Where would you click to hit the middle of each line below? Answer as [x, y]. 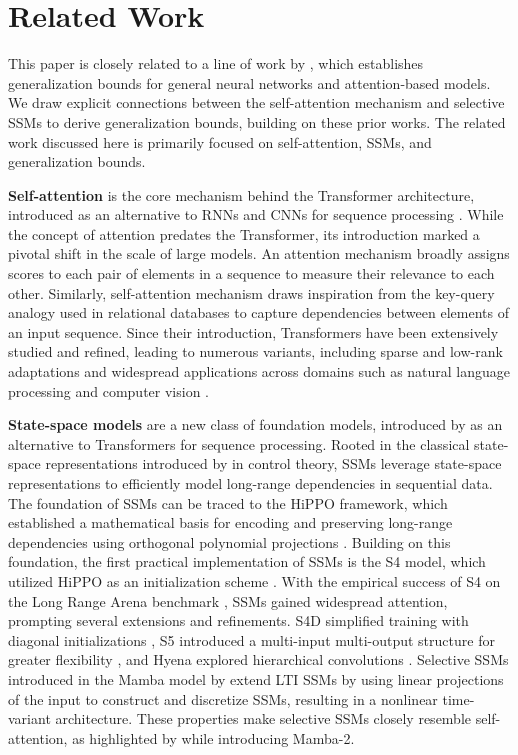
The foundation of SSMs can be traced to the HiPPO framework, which [228, 502]
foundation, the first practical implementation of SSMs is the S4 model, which [247, 561]
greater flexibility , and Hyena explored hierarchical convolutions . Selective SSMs [258, 659]
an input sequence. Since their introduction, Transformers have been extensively [253, 331]
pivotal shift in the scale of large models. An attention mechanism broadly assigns [259, 253]
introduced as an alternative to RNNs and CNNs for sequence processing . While [256, 214]
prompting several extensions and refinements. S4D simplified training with [238, 620]
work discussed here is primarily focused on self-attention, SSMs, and [220, 141]
